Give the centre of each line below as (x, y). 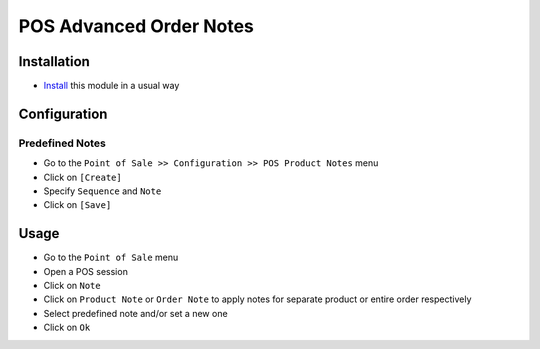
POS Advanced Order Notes (136, 26)
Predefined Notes (62, 143)
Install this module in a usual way (111, 86)
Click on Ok (67, 327)
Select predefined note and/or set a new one (136, 313)
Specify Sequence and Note (102, 191)
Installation (54, 61)
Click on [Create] (82, 177)
